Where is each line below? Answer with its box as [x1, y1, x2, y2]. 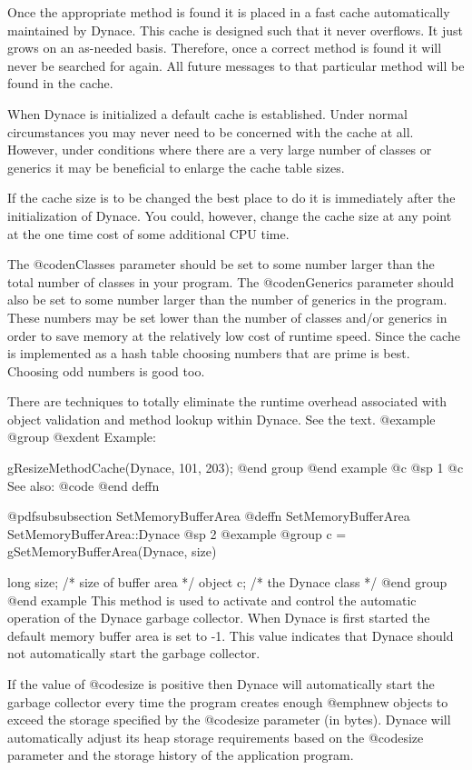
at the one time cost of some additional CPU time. [7, 224, 290, 243]
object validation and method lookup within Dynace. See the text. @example [7, 409, 436, 428]
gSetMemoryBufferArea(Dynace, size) [7, 542, 217, 561]
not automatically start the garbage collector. [7, 644, 261, 663]
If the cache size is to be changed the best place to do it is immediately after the [7, 188, 456, 207]
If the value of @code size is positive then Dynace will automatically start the [7, 675, 435, 693]
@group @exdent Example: [7, 427, 156, 446]
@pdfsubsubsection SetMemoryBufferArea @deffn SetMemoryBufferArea [7, 506, 410, 525]
